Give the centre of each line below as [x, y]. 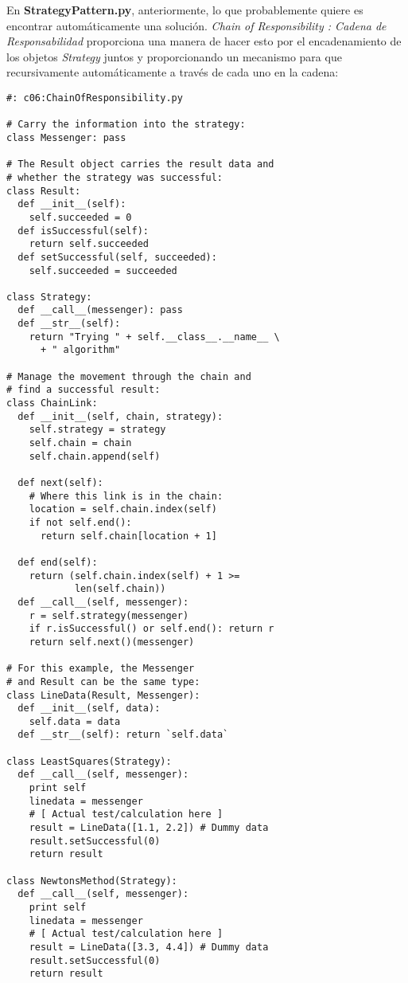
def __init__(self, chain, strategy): [120, 416]
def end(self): [58, 562]
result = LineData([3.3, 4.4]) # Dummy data [149, 947]
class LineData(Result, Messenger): [103, 695]
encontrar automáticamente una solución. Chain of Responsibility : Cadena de [196, 25]
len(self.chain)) [120, 589]
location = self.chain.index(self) [123, 509]
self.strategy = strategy [97, 430]
